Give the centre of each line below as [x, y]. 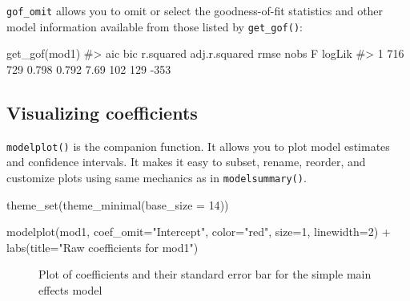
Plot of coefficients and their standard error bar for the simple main [205, 274]
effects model [70, 289]
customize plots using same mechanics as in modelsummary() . [157, 177]
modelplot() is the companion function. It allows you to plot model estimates [198, 146]
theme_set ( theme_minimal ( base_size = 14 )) [118, 204]
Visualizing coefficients [102, 112]
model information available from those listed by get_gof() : [155, 26]
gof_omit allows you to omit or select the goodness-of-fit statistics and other [195, 10]
